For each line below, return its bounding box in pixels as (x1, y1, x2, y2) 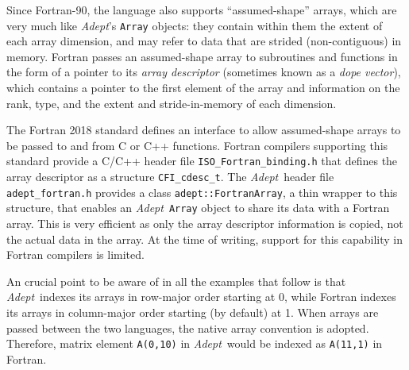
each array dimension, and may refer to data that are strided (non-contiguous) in (6, 33, 402, 49)
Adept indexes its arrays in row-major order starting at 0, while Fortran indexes (6, 288, 396, 305)
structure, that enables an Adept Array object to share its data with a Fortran (6, 199, 390, 216)
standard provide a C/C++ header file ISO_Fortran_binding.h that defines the (6, 152, 398, 169)
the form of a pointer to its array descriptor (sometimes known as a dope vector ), (6, 64, 401, 80)
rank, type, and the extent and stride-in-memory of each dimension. (6, 94, 337, 111)
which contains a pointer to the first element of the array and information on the (6, 79, 400, 96)
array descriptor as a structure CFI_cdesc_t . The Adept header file (6, 168, 334, 185)
